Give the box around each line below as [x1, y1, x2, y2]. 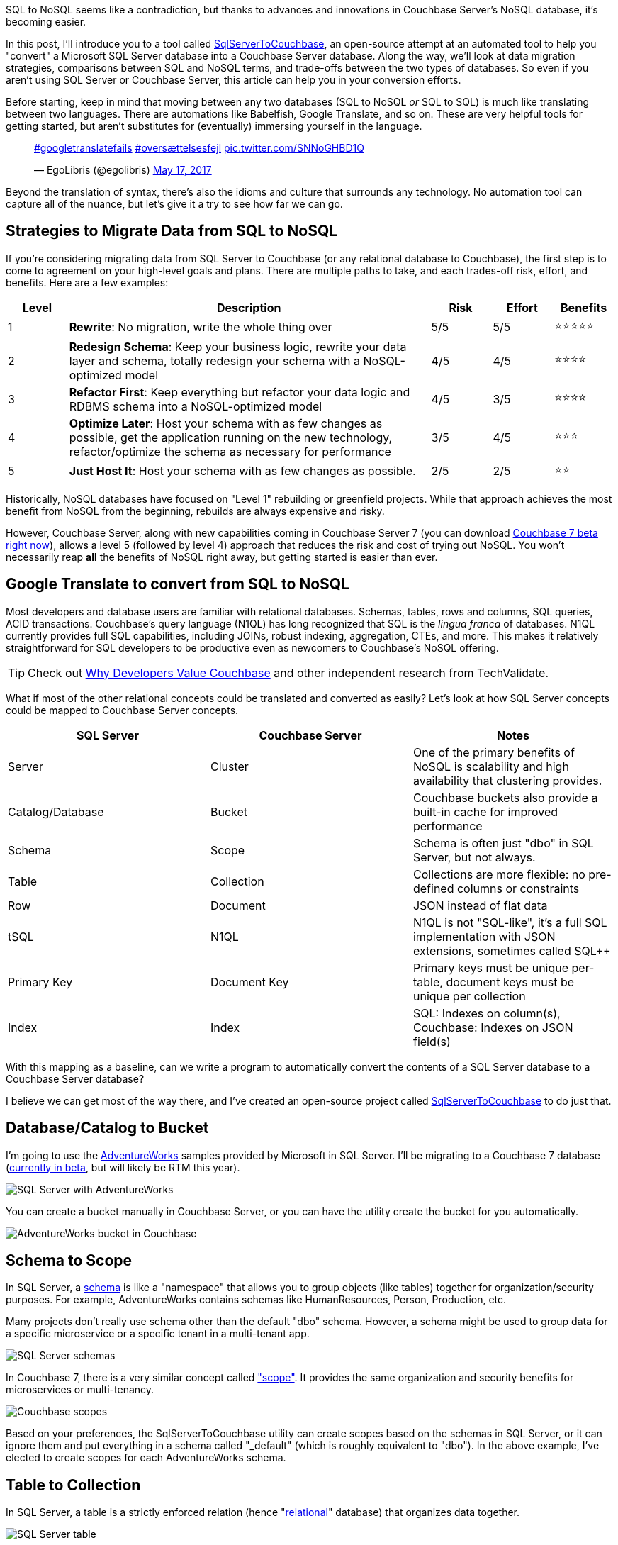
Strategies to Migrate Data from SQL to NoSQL [6, 222, 338, 240]
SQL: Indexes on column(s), [412, 1005, 561, 1020]
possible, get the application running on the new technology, [69, 430, 393, 445]
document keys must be [446, 974, 575, 989]
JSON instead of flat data [412, 898, 548, 913]
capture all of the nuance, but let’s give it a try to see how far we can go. [6, 198, 343, 210]
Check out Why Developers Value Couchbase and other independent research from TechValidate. [28, 665, 549, 680]
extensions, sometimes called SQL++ [412, 943, 611, 958]
